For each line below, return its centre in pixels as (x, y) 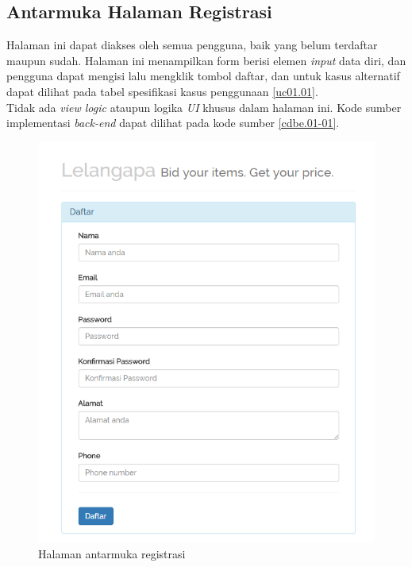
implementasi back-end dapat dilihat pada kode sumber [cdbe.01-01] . (173, 123)
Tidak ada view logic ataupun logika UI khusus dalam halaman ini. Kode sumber (204, 107)
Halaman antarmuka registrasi (112, 554)
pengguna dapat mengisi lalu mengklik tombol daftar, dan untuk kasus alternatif (203, 76)
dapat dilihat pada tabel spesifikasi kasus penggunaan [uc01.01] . (162, 91)
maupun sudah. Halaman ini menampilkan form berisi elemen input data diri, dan (206, 60)
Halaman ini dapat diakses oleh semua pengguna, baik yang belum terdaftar (192, 45)
